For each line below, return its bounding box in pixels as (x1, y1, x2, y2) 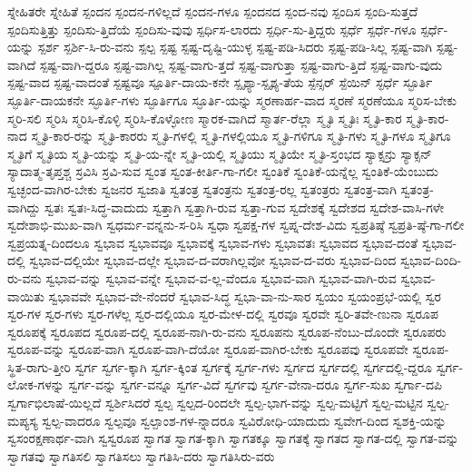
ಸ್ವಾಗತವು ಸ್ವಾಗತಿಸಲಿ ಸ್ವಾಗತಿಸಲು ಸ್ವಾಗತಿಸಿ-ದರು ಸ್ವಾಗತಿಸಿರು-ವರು (7, 446, 275, 465)
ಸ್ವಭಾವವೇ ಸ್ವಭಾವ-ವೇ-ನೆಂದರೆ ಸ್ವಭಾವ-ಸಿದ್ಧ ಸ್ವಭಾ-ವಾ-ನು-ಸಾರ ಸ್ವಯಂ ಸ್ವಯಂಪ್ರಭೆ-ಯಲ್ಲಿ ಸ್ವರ (48, 286, 442, 305)
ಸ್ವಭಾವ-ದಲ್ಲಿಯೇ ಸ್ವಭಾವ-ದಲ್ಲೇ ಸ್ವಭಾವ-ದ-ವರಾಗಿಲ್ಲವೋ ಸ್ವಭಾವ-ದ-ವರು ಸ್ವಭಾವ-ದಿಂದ (29, 251, 397, 270)
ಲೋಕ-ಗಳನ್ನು (7, 375, 64, 394)
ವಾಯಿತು (7, 286, 44, 305)
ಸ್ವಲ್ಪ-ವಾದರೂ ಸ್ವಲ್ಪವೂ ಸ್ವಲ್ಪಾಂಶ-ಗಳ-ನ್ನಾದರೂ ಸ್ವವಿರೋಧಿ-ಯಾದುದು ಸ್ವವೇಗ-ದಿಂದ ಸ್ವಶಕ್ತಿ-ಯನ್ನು (42, 410, 447, 429)
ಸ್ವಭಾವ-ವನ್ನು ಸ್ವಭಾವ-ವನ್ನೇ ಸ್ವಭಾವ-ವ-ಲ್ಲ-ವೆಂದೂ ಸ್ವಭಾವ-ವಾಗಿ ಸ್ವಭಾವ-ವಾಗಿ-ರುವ (45, 268, 397, 287)
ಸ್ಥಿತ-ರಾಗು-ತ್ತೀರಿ (7, 357, 71, 376)
